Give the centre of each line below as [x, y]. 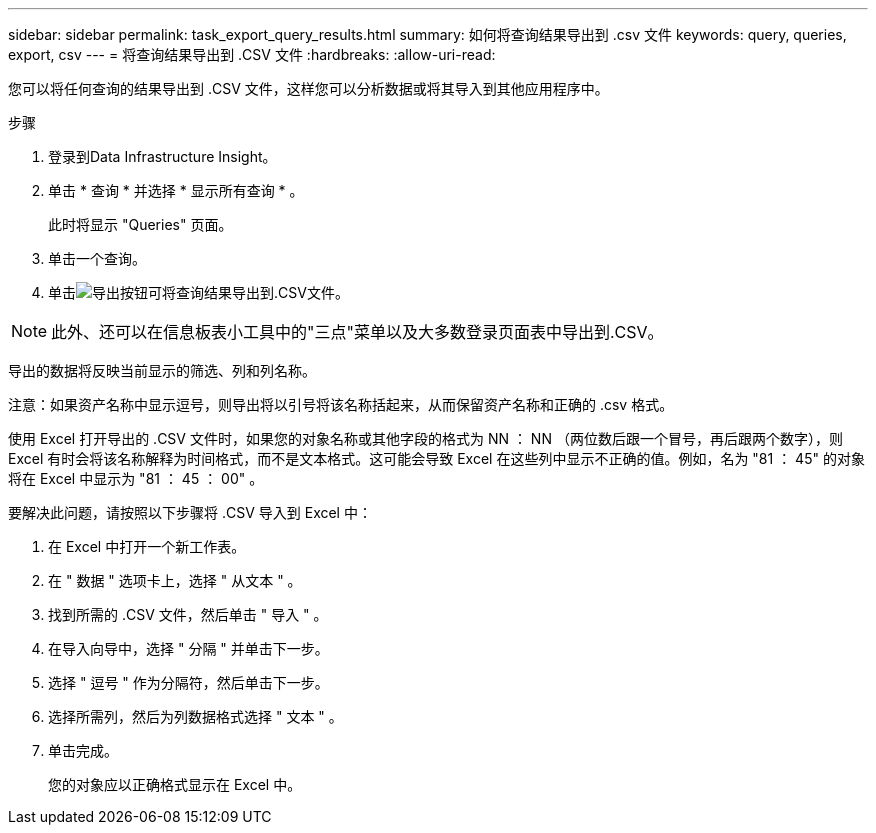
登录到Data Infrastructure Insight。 [162, 156]
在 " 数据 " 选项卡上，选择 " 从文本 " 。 [175, 580]
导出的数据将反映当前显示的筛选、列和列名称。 [162, 370]
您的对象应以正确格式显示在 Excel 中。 [175, 784]
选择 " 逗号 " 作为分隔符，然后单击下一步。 [188, 682]
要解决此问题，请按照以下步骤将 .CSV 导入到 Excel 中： [190, 512]
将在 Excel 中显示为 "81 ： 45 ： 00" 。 [136, 478]
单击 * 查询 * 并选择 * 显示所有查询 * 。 [176, 190]
